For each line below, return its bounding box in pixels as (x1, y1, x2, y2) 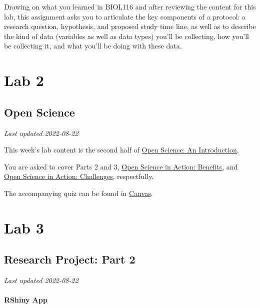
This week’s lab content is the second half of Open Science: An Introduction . (4, 144, 239, 155)
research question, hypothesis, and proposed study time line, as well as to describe (4, 21, 256, 31)
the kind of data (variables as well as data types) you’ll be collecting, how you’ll (4, 30, 249, 41)
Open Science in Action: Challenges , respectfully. (4, 171, 154, 181)
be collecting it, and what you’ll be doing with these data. (4, 40, 182, 51)
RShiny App (4, 294, 47, 305)
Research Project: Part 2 (4, 251, 135, 267)
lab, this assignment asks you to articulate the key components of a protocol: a (4, 11, 246, 21)
